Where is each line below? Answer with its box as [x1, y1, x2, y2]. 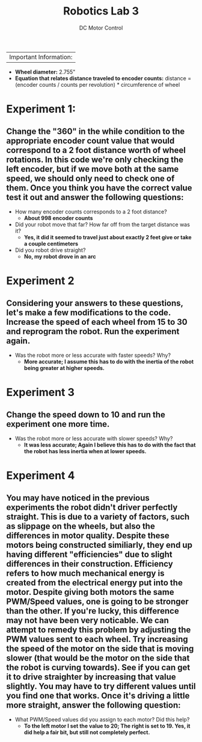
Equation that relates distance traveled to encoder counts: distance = [14, 74, 191, 82]
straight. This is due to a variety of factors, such [6, 511, 190, 522]
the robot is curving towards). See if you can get [6, 662, 191, 673]
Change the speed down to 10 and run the [6, 409, 165, 420]
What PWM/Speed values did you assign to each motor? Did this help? [14, 715, 190, 723]
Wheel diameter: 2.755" [14, 68, 76, 75]
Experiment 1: [6, 102, 76, 116]
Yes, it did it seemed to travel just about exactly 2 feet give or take [23, 233, 192, 241]
